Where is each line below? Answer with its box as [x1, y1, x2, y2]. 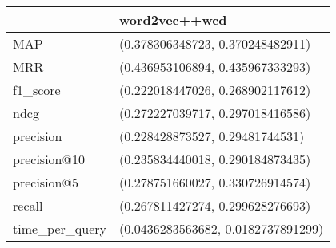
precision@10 [13, 150, 85, 168]
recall [13, 196, 43, 215]
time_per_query [13, 219, 106, 238]
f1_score [13, 81, 61, 99]
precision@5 [13, 173, 78, 191]
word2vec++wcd [119, 10, 227, 29]
